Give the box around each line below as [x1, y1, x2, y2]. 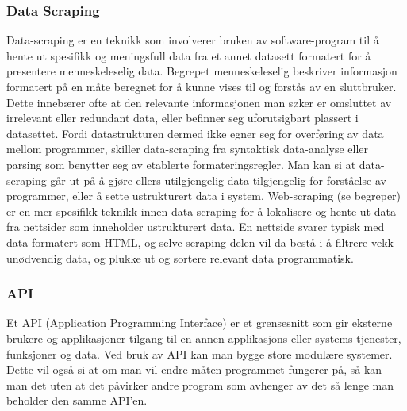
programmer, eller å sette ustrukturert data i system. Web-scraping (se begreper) [6, 187, 401, 204]
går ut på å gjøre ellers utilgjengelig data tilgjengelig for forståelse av [50, 171, 386, 188]
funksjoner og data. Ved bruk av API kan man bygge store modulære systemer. [6, 345, 393, 362]
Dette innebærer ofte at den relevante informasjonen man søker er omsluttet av [6, 94, 392, 110]
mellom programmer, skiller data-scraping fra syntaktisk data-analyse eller [6, 140, 369, 157]
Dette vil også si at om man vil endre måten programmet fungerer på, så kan [6, 361, 382, 378]
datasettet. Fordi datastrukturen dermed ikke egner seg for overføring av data [6, 125, 384, 141]
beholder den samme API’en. [6, 392, 148, 409]
